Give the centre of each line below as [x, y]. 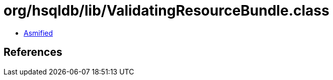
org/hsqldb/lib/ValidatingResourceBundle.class [166, 11]
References [33, 52]
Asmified [38, 33]
